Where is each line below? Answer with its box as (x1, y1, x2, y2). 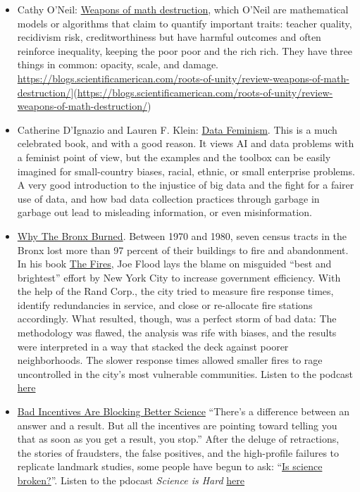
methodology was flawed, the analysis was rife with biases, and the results (17, 325, 337, 340)
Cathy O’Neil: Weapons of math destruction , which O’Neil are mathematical (17, 2, 349, 16)
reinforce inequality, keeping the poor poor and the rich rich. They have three (17, 43, 352, 58)
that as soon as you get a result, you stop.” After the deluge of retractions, (17, 431, 340, 446)
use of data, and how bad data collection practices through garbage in (17, 191, 320, 206)
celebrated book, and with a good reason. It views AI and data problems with (17, 136, 354, 151)
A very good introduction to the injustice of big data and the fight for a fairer (17, 177, 354, 192)
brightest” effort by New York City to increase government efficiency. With (17, 270, 341, 284)
